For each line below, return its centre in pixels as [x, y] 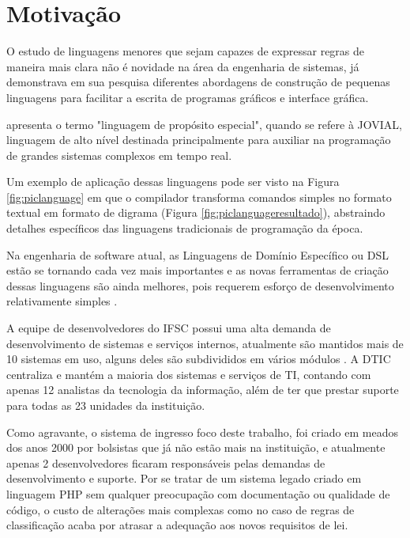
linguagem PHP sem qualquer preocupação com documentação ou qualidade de [198, 493]
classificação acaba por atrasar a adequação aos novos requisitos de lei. [177, 525]
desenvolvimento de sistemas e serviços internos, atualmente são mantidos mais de [205, 343]
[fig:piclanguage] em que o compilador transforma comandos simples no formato [199, 197]
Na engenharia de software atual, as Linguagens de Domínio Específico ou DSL [197, 254]
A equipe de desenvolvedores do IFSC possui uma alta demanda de [169, 328]
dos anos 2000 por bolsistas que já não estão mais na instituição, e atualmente [196, 447]
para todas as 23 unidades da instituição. [106, 405]
